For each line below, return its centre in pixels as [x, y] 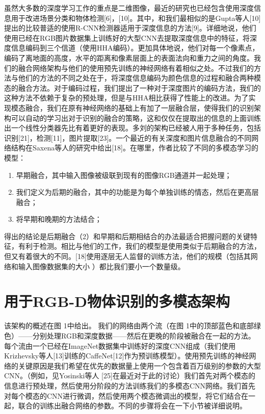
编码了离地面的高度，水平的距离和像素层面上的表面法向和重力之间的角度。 [129, 57]
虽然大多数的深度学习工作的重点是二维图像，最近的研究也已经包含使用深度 [129, 8]
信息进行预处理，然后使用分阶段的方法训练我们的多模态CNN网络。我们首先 [130, 385]
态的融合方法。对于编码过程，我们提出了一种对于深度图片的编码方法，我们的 [132, 87]
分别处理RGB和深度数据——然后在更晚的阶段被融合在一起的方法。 [144, 335]
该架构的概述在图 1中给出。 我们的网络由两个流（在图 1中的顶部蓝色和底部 [129, 326]
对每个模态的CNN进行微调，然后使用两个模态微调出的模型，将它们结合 [123, 395]
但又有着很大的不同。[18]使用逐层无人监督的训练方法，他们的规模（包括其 [127, 256]
